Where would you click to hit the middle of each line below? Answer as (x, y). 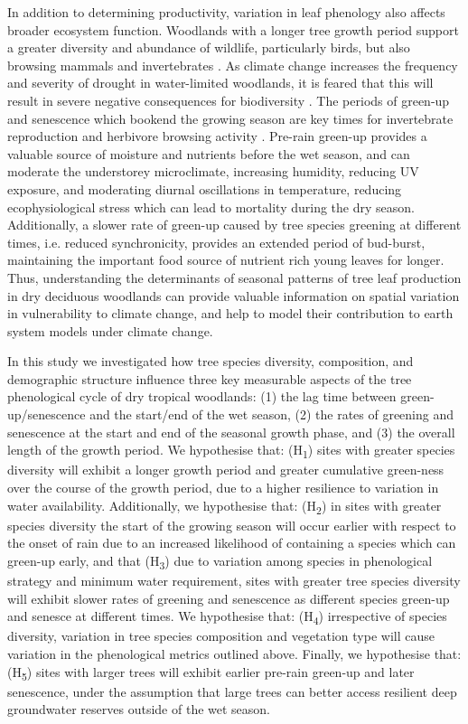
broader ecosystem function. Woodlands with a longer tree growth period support (233, 29)
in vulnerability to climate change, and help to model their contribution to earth (230, 313)
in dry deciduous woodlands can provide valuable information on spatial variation (234, 295)
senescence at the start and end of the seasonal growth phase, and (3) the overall (231, 432)
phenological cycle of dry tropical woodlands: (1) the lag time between (202, 396)
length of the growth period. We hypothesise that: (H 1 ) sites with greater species (231, 451)
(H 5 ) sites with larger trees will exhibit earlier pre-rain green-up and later (211, 672)
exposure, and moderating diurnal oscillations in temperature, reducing (205, 188)
